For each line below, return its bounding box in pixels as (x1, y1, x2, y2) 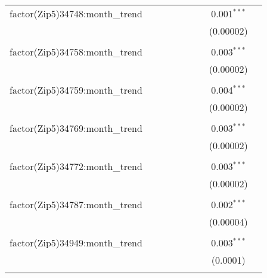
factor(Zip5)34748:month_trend (10, 7, 142, 20)
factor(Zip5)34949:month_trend (10, 236, 142, 249)
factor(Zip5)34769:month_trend (10, 121, 142, 135)
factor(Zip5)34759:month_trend (10, 83, 142, 97)
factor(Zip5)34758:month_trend (10, 45, 142, 58)
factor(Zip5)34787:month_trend (10, 197, 142, 211)
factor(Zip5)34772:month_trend (10, 159, 142, 173)
